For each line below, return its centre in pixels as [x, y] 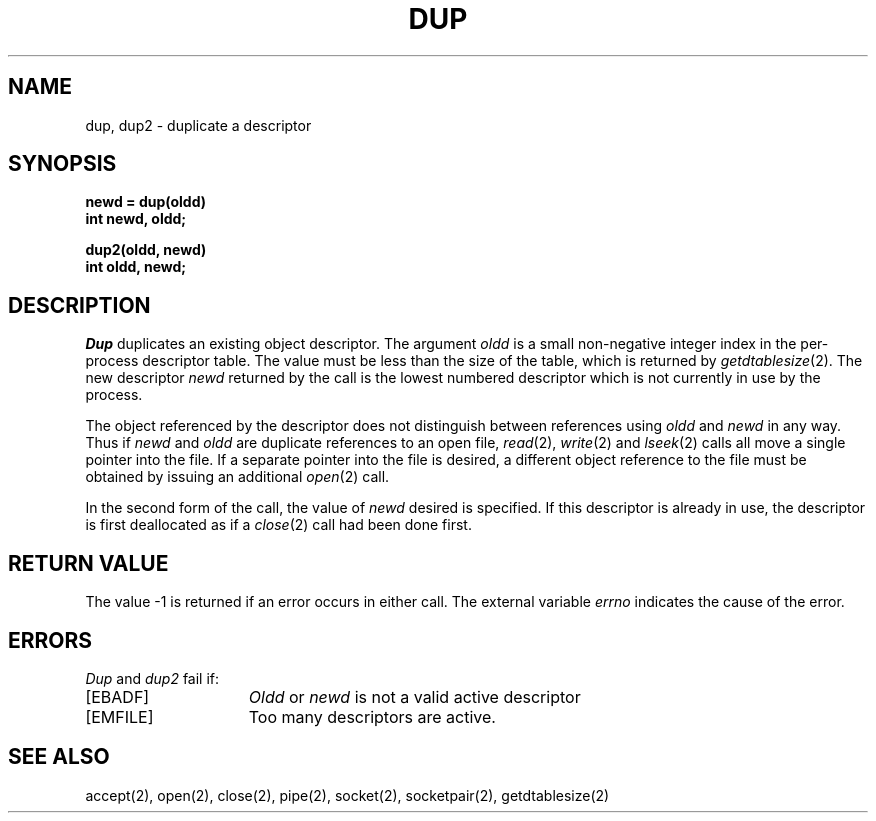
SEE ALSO [59, 757]
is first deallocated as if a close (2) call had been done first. [278, 525]
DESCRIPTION [79, 305]
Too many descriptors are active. [372, 716]
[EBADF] [117, 696]
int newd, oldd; [136, 219]
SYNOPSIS [62, 164]
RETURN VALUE [88, 563]
